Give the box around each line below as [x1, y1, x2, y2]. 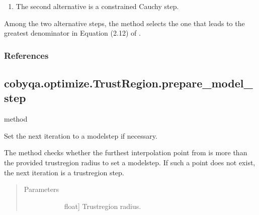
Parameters [24, 184, 59, 194]
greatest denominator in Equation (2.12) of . [4, 28, 141, 38]
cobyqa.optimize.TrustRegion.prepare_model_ [4, 75, 253, 91]
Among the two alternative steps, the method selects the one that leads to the [4, 18, 245, 28]
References [4, 49, 49, 61]
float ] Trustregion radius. [64, 200, 141, 211]
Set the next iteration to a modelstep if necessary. [4, 130, 157, 141]
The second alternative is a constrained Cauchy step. [16, 1, 179, 11]
